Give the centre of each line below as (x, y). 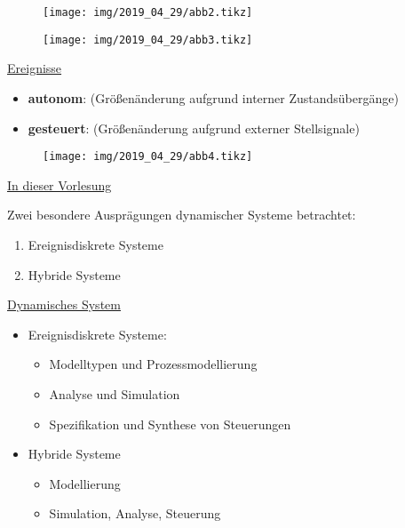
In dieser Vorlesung (60, 184)
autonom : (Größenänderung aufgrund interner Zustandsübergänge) (213, 97)
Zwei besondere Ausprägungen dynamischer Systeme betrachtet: (182, 215)
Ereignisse (35, 68)
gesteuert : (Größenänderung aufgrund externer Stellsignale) (194, 128)
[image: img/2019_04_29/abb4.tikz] (148, 157)
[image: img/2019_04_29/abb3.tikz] (148, 40)
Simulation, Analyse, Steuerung (135, 513)
